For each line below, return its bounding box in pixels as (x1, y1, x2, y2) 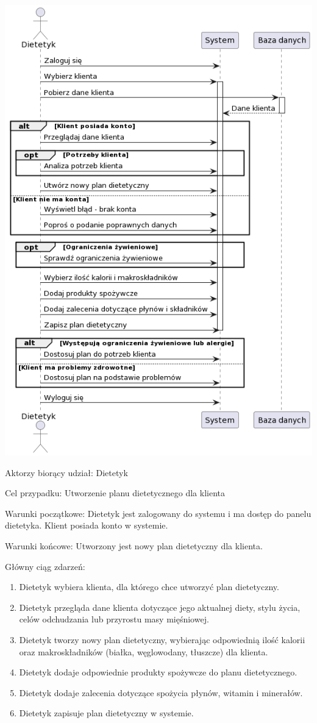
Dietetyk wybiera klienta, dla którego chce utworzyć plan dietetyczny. (19, 580, 279, 593)
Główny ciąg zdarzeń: (5, 560, 85, 572)
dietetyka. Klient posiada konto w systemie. (5, 519, 168, 532)
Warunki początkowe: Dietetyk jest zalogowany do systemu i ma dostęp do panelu (5, 507, 312, 519)
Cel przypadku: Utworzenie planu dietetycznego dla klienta (5, 486, 225, 499)
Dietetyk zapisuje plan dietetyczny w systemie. (19, 707, 194, 719)
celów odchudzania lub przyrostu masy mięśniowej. (19, 613, 209, 625)
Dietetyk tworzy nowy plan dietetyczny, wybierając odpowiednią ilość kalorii (19, 633, 305, 646)
